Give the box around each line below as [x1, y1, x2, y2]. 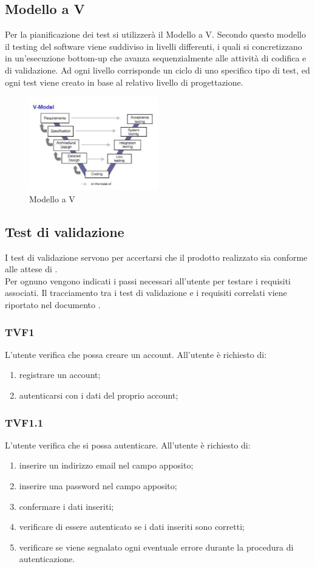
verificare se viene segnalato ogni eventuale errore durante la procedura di [19, 540, 294, 553]
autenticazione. [19, 552, 75, 565]
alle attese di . [5, 263, 58, 275]
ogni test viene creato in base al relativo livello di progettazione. [5, 75, 243, 88]
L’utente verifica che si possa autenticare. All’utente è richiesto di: [5, 438, 251, 451]
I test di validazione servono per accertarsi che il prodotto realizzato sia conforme [5, 250, 308, 263]
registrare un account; [19, 368, 101, 381]
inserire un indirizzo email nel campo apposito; [19, 459, 194, 472]
